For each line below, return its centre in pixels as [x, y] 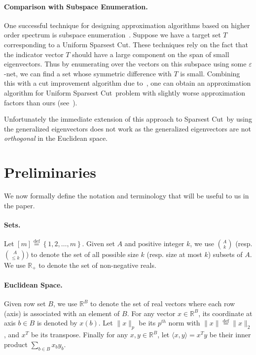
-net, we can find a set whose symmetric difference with [88, 73]
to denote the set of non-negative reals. [97, 265]
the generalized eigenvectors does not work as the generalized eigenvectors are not [128, 128]
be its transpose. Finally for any [79, 335]
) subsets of [225, 254]
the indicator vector [34, 54]
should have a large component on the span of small [151, 54]
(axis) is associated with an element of [62, 313]
